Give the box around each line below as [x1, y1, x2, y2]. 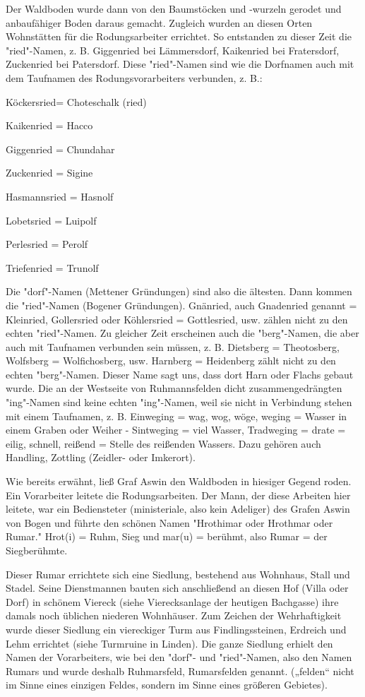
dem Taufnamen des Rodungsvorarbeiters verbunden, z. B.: [6, 70, 263, 85]
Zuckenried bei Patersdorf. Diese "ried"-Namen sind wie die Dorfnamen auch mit [6, 56, 354, 71]
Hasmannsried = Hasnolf [6, 189, 114, 203]
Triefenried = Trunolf [6, 260, 99, 275]
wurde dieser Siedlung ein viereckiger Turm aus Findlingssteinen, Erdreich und [6, 621, 347, 636]
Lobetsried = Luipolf [6, 213, 97, 227]
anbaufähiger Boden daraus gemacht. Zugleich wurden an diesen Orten [6, 15, 313, 30]
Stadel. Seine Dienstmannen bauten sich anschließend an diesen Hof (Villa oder [6, 580, 349, 595]
